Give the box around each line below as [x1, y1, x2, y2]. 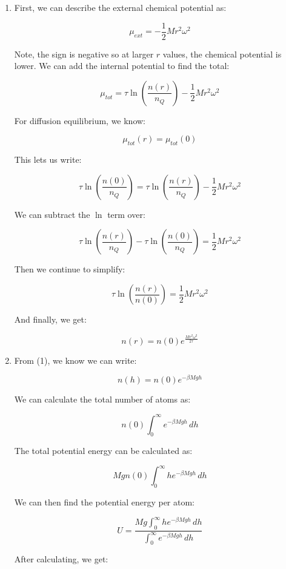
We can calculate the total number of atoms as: [14, 393, 191, 406]
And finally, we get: [14, 313, 87, 326]
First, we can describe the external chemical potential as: [14, 1, 227, 13]
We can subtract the [14, 208, 90, 220]
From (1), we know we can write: [14, 354, 137, 366]
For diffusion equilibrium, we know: [14, 114, 146, 127]
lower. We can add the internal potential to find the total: [14, 59, 230, 72]
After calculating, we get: [14, 553, 108, 565]
